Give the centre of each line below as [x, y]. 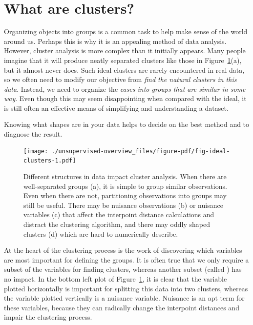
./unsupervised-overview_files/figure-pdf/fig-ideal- [141, 151]
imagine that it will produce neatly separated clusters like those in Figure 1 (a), [123, 60]
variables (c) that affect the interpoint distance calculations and [119, 214]
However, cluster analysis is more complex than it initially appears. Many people [125, 51]
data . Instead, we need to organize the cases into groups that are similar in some [125, 89]
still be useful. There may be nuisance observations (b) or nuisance [123, 205]
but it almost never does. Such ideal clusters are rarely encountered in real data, [124, 70]
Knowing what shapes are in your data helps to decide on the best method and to [127, 124]
